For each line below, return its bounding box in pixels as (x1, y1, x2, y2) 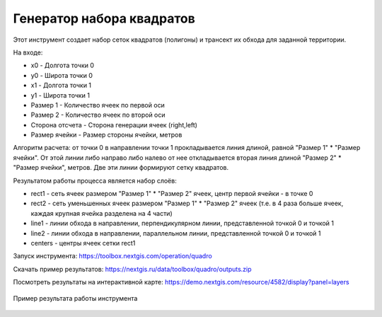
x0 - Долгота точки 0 (30, 61, 95, 70)
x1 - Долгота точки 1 (30, 81, 92, 90)
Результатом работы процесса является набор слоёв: (13, 176, 177, 185)
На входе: (13, 48, 43, 57)
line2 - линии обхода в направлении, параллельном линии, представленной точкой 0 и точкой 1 (30, 229, 321, 237)
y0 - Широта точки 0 (30, 71, 93, 79)
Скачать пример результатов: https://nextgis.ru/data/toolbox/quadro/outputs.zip (13, 265, 252, 273)
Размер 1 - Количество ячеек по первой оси (30, 100, 166, 109)
